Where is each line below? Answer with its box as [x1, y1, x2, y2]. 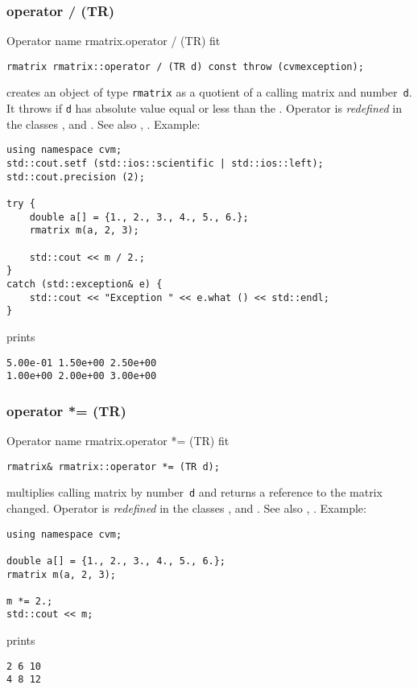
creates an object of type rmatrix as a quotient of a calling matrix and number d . [6, 84, 412, 101]
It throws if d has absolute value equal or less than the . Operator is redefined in [6, 100, 403, 117]
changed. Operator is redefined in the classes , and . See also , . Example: [6, 499, 366, 516]
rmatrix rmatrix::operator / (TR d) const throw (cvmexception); [6, 60, 364, 72]
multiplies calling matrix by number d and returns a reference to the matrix [6, 484, 383, 501]
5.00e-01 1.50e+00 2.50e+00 [6, 357, 157, 369]
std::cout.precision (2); [6, 171, 145, 183]
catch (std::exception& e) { [6, 278, 163, 290]
